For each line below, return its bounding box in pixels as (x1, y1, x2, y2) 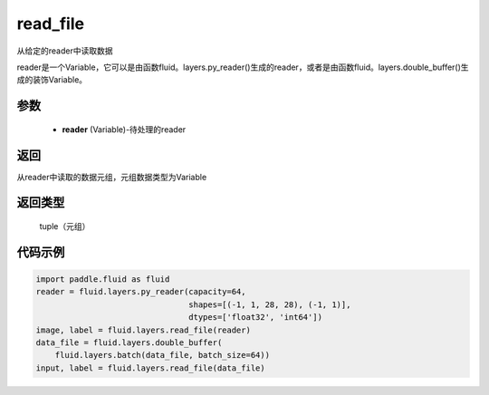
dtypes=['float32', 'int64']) (188, 313, 323, 323)
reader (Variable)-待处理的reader (62, 123, 187, 135)
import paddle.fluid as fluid (35, 275, 170, 284)
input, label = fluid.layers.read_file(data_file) (35, 362, 266, 373)
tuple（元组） (39, 221, 91, 232)
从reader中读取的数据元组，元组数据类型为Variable (16, 171, 207, 182)
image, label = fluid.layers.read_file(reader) (35, 324, 251, 335)
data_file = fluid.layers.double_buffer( (35, 338, 223, 348)
